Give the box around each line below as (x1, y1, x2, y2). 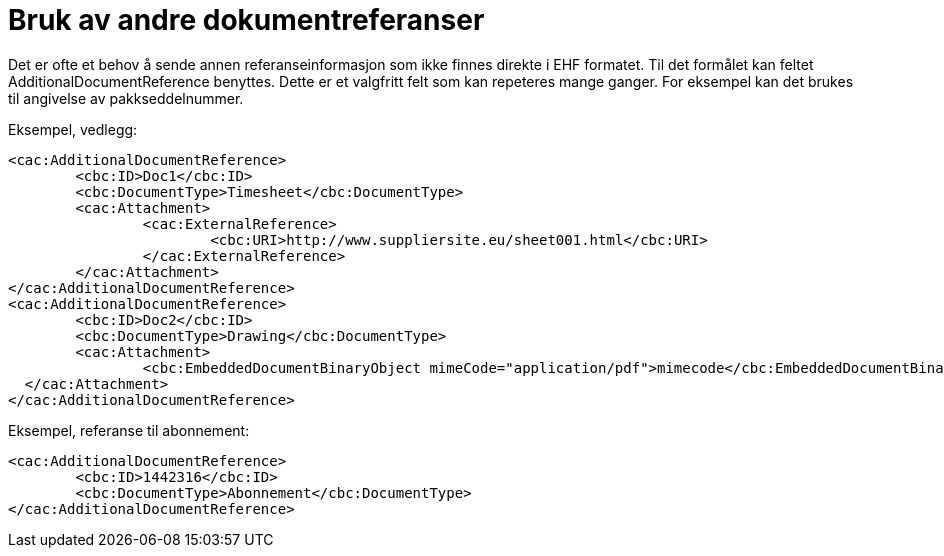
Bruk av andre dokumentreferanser (8, 3, 485, 37)
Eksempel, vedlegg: (8, 120, 138, 138)
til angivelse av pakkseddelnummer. (8, 89, 244, 107)
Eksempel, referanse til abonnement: (8, 421, 250, 439)
